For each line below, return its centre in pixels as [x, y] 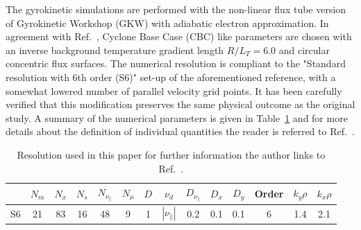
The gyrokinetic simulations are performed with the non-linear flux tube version [176, 9]
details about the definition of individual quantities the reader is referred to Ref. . [180, 131]
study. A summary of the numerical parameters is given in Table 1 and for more [177, 117]
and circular [304, 50]
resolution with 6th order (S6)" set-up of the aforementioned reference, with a [171, 77]
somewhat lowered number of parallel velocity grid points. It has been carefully [174, 90]
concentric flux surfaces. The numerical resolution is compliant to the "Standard [176, 63]
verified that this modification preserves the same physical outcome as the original [180, 104]
